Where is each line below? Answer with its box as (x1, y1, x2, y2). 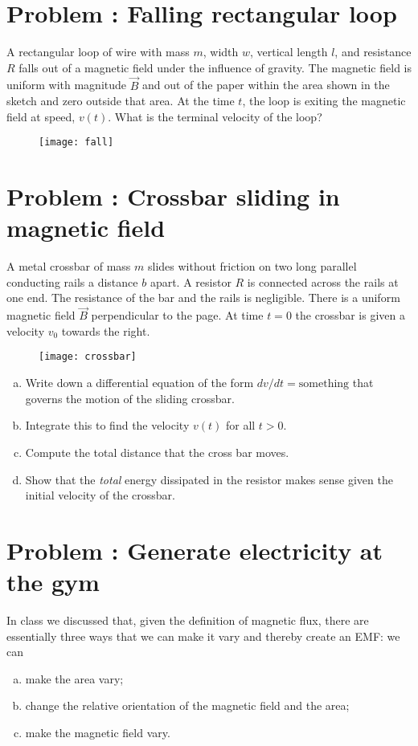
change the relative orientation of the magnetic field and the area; (25, 697, 350, 714)
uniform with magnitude (6, 76, 127, 93)
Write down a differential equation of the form (25, 374, 254, 391)
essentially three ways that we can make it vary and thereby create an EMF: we (6, 627, 400, 644)
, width (203, 43, 239, 60)
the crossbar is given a (295, 307, 405, 324)
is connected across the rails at (247, 273, 399, 290)
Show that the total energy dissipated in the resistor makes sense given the (25, 471, 393, 487)
